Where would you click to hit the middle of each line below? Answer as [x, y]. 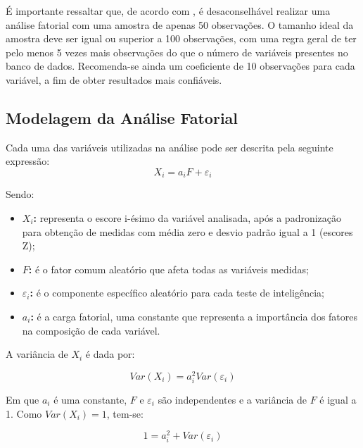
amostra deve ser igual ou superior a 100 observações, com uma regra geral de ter [181, 38]
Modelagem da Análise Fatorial [122, 117]
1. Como [24, 413]
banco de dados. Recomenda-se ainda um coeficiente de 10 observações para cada [180, 66]
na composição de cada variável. [91, 330]
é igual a [338, 399]
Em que [23, 399]
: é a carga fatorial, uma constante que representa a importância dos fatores [194, 316]
